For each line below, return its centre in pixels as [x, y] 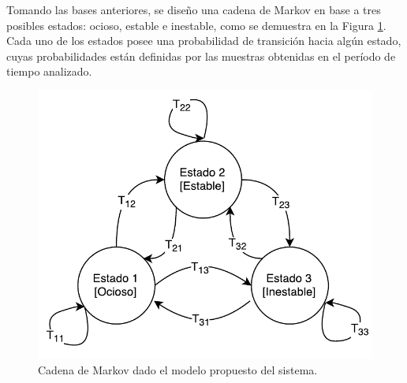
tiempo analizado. [49, 71]
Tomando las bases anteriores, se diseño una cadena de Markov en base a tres [194, 9]
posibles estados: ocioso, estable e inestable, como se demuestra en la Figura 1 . [196, 25]
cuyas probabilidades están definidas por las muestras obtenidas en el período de [201, 56]
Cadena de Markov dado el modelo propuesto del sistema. [178, 369]
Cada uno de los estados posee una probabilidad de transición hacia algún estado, [204, 41]
